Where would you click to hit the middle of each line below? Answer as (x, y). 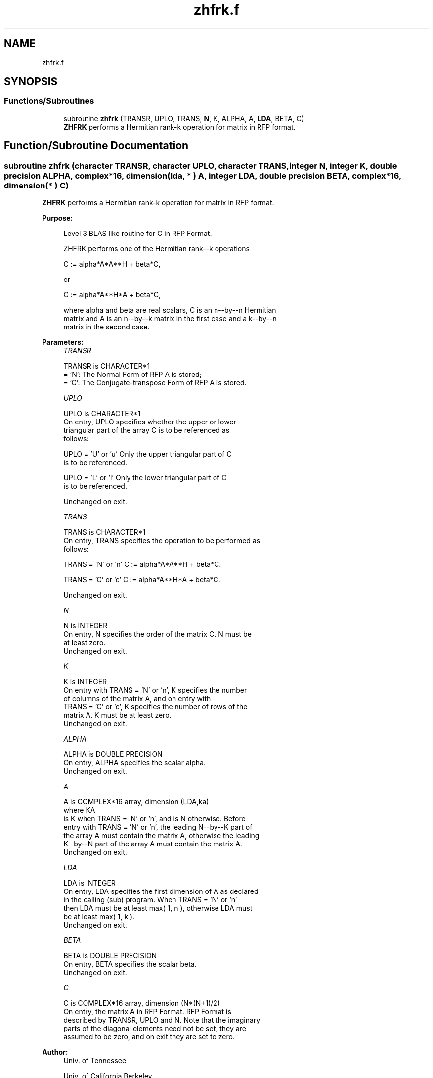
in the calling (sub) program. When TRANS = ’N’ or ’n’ (150, 900)
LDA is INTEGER (89, 883)
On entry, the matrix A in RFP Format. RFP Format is (147, 1012)
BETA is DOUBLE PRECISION (110, 956)
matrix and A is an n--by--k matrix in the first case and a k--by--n (170, 319)
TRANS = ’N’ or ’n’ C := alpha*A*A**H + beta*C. (142, 564)
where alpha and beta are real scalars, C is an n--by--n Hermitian (170, 310)
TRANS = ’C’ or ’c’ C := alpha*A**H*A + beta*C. (142, 580)
